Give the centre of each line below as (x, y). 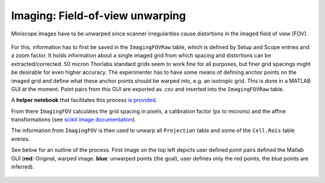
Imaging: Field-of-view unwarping (98, 16)
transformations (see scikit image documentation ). (74, 119)
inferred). (23, 167)
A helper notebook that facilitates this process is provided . (84, 100)
